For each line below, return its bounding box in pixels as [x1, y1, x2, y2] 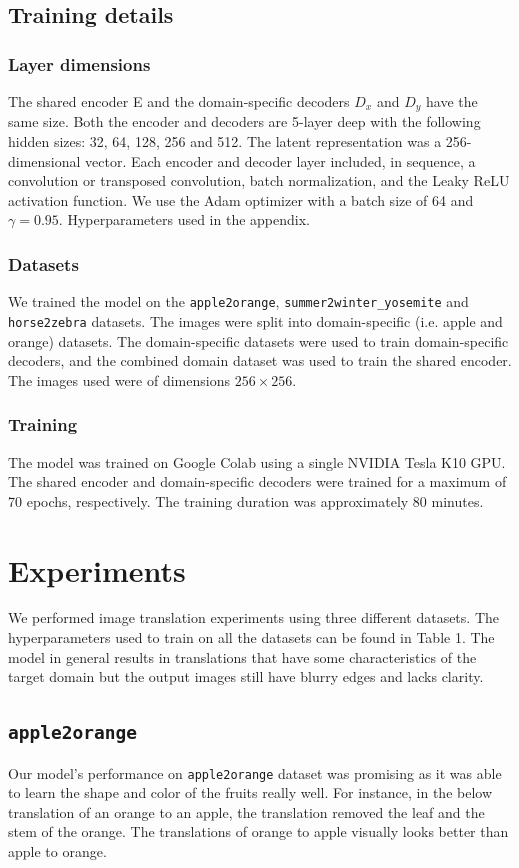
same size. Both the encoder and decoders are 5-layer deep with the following [8, 111, 481, 132]
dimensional [8, 150, 81, 171]
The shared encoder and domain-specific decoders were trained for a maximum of [8, 471, 507, 492]
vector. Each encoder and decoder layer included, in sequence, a [85, 150, 476, 171]
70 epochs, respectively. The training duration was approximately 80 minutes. [8, 490, 484, 511]
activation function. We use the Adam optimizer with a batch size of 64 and [8, 189, 474, 210]
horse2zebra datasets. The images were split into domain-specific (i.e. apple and [8, 310, 503, 331]
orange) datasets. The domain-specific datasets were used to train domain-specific [8, 330, 509, 351]
